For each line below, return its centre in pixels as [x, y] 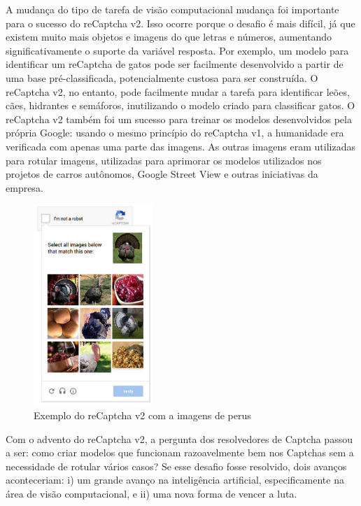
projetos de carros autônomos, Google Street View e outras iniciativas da [162, 174]
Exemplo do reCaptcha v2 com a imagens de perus [142, 415]
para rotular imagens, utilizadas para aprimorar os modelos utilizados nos [164, 160]
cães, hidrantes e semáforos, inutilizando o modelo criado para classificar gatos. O [180, 105]
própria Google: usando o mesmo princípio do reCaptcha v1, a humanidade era [175, 133]
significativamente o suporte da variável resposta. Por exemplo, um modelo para [177, 50]
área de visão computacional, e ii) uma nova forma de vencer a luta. [151, 494]
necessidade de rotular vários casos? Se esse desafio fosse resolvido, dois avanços [176, 466]
